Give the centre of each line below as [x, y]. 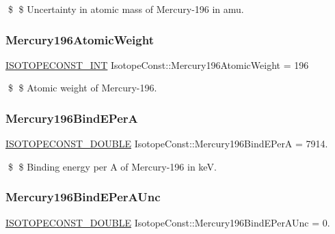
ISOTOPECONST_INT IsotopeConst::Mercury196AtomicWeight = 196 [157, 64]
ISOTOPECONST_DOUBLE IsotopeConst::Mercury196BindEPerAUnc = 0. [168, 222]
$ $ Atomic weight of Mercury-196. [82, 88]
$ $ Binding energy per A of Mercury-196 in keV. [112, 166]
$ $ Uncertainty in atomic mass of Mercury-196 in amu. [126, 9]
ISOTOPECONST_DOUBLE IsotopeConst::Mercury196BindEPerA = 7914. [167, 144]
